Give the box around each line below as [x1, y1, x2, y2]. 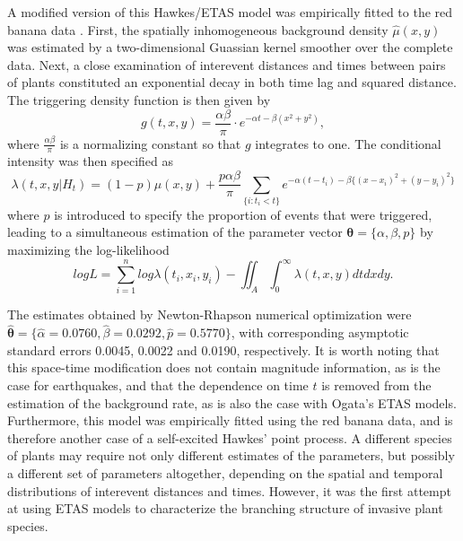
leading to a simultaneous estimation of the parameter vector [7, 223, 343, 241]
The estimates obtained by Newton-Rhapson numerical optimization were [7, 305, 412, 324]
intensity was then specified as [7, 152, 174, 170]
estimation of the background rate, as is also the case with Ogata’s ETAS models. [7, 393, 457, 412]
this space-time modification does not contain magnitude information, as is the [7, 358, 441, 377]
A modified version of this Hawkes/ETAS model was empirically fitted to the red [7, 3, 453, 21]
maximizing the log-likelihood [7, 240, 170, 259]
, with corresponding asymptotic [231, 323, 409, 342]
